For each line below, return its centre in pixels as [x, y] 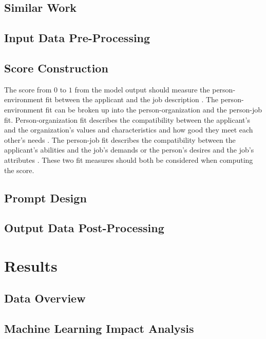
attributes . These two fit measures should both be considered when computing [129, 159]
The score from [28, 89]
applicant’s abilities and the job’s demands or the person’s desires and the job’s [129, 150]
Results [31, 265]
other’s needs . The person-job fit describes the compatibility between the [120, 139]
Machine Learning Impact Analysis [99, 328]
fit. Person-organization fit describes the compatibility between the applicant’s [127, 119]
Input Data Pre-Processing [77, 38]
